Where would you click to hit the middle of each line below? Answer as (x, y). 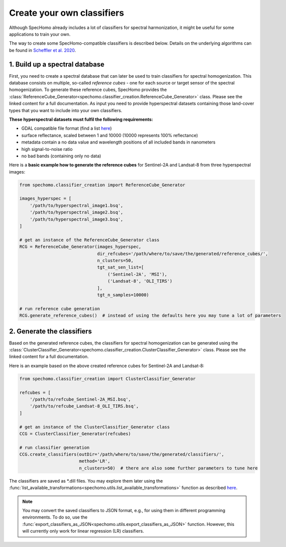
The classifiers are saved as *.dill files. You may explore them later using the (86, 481)
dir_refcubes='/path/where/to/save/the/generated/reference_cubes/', (183, 254)
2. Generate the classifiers (50, 331)
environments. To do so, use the (55, 517)
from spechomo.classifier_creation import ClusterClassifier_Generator (108, 379)
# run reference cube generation (60, 309)
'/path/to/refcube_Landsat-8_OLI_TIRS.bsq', (84, 406)
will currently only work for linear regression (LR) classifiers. (83, 531)
